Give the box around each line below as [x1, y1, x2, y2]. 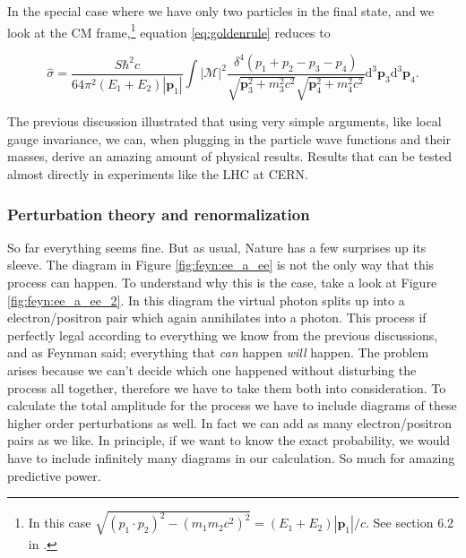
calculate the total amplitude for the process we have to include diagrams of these [7, 396, 457, 415]
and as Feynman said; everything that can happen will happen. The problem [7, 343, 429, 362]
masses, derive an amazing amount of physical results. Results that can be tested [7, 147, 452, 166]
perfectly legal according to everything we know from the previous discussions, [7, 325, 438, 344]
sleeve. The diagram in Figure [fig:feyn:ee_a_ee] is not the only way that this [7, 255, 435, 274]
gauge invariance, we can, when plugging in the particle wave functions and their [7, 129, 451, 148]
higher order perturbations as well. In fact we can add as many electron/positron [7, 413, 453, 432]
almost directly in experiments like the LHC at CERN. [7, 165, 309, 184]
